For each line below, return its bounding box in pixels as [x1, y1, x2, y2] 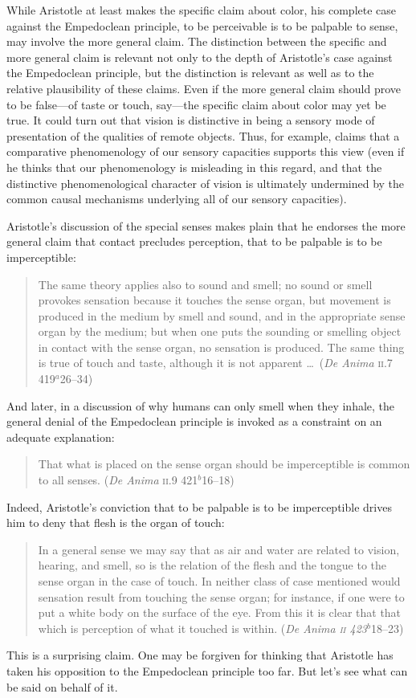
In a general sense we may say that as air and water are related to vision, [38, 541, 400, 557]
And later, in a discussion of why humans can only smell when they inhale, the [6, 397, 395, 414]
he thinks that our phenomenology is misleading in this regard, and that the [6, 158, 382, 175]
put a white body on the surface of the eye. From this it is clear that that [38, 604, 402, 621]
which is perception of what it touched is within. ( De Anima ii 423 [38, 619, 367, 636]
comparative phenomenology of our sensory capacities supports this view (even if [6, 143, 405, 160]
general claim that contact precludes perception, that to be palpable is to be [6, 233, 382, 250]
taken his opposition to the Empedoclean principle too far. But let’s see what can [6, 662, 408, 679]
